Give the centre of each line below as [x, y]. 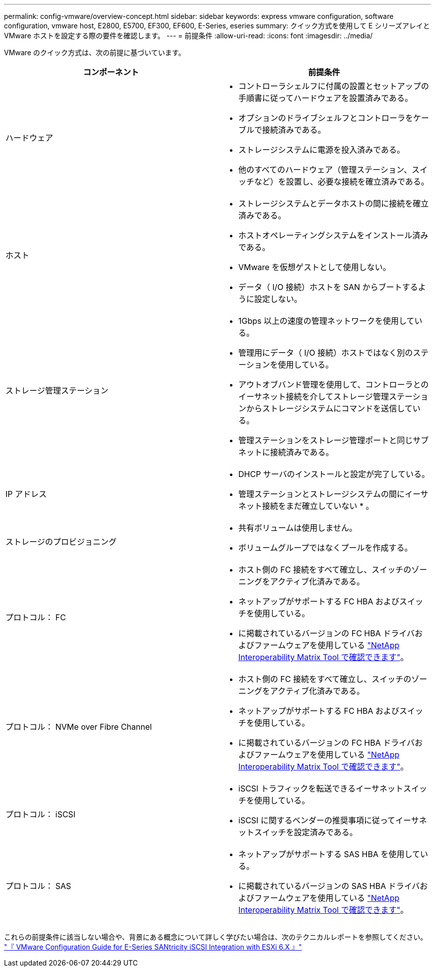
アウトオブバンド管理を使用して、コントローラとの [334, 385]
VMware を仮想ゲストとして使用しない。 [315, 267]
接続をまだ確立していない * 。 [318, 506]
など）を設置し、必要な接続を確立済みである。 [342, 182]
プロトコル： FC [36, 617]
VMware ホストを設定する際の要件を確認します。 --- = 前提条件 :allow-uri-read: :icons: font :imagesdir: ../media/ [188, 36]
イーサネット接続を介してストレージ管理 [314, 396]
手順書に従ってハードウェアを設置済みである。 [326, 98]
